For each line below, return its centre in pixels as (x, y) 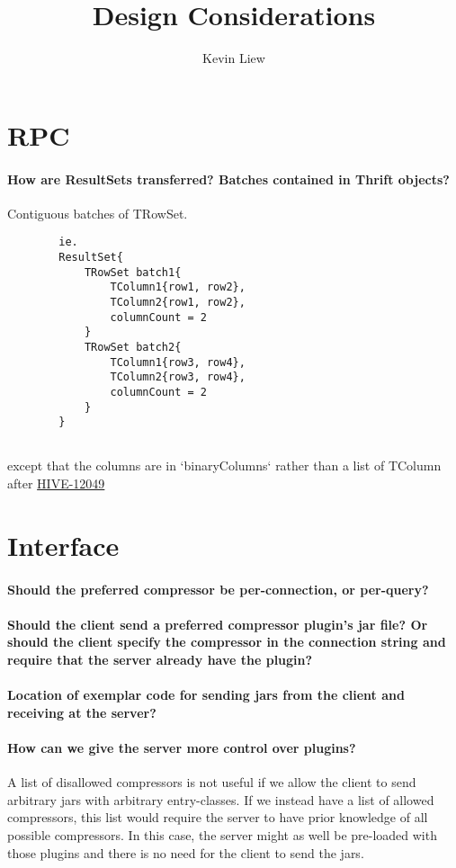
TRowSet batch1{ (133, 272)
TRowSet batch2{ (133, 347)
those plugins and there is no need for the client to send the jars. (186, 852)
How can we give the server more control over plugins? (182, 747)
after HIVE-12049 (56, 483)
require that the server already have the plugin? (160, 660)
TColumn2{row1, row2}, (178, 302)
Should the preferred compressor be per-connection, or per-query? (218, 589)
